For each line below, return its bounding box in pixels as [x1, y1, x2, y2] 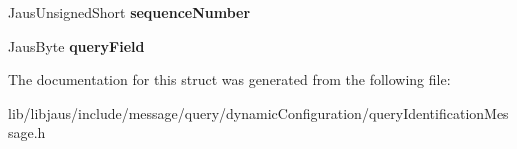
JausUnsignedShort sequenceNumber [8, 2, 251, 22]
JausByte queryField [8, 35, 145, 56]
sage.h [8, 122, 46, 143]
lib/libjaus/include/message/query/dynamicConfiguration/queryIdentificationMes [8, 102, 509, 123]
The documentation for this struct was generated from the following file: [8, 69, 451, 90]
